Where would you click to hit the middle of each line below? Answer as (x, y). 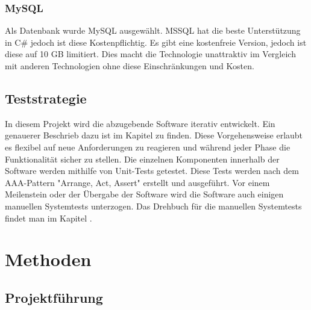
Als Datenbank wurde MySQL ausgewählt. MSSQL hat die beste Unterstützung (153, 30)
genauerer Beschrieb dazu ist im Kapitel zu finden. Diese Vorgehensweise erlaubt (154, 135)
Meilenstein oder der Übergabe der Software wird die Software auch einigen (144, 194)
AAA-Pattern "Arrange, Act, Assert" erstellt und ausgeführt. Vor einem (137, 182)
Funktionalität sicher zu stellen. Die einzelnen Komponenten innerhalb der (142, 159)
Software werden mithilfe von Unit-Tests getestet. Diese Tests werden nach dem (152, 171)
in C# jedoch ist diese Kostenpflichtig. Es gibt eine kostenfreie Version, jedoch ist (156, 42)
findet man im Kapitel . (49, 218)
